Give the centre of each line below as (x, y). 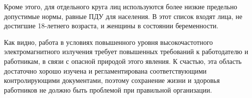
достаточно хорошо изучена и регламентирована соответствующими (105, 70)
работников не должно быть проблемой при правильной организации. (108, 89)
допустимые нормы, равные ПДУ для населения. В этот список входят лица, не (123, 16)
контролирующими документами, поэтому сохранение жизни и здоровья (112, 80)
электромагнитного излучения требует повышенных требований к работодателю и (126, 51)
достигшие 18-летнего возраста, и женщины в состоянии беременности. (111, 26)
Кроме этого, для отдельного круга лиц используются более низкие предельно (121, 6)
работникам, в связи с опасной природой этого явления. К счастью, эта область (123, 61)
